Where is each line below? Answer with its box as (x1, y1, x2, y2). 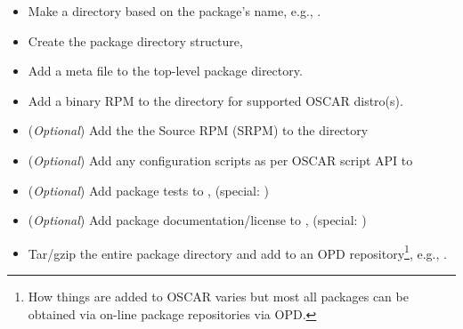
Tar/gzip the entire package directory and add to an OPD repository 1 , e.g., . (28, 241, 447, 262)
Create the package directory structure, (28, 31, 243, 50)
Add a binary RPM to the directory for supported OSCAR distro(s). (28, 91, 403, 109)
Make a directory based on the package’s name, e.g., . (28, 2, 321, 20)
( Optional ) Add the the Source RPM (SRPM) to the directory (28, 121, 369, 140)
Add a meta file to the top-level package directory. (28, 61, 303, 80)
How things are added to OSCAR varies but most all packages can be (28, 287, 409, 305)
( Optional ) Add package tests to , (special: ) (28, 181, 270, 199)
